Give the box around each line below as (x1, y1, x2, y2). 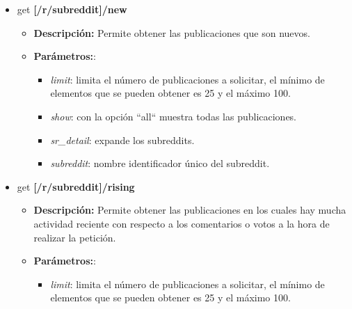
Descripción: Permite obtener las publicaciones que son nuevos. (33, 25, 310, 40)
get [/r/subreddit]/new (17, 2, 127, 16)
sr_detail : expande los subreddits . (50, 132, 195, 147)
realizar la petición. (33, 230, 116, 244)
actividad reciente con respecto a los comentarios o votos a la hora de (33, 216, 330, 230)
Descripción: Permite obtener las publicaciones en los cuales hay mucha (33, 203, 346, 217)
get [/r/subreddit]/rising (17, 179, 135, 193)
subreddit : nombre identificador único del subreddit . (50, 156, 270, 171)
